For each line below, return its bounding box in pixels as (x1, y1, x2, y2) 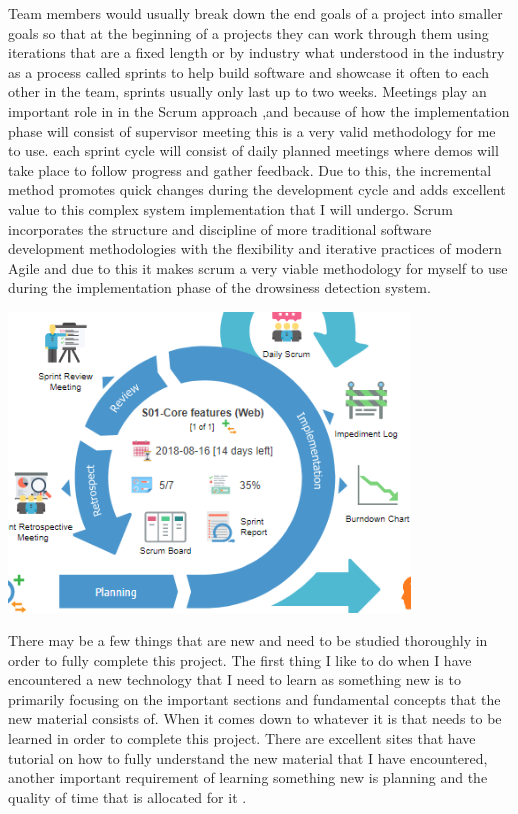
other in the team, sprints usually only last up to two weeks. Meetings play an (8, 81, 487, 102)
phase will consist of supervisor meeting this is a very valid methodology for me (8, 120, 496, 141)
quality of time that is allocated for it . (8, 786, 247, 807)
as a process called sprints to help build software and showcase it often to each (8, 61, 489, 82)
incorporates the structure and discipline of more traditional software (8, 218, 432, 239)
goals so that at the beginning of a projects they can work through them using (8, 22, 489, 43)
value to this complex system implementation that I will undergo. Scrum (8, 198, 453, 219)
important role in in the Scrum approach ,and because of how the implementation (8, 100, 510, 121)
